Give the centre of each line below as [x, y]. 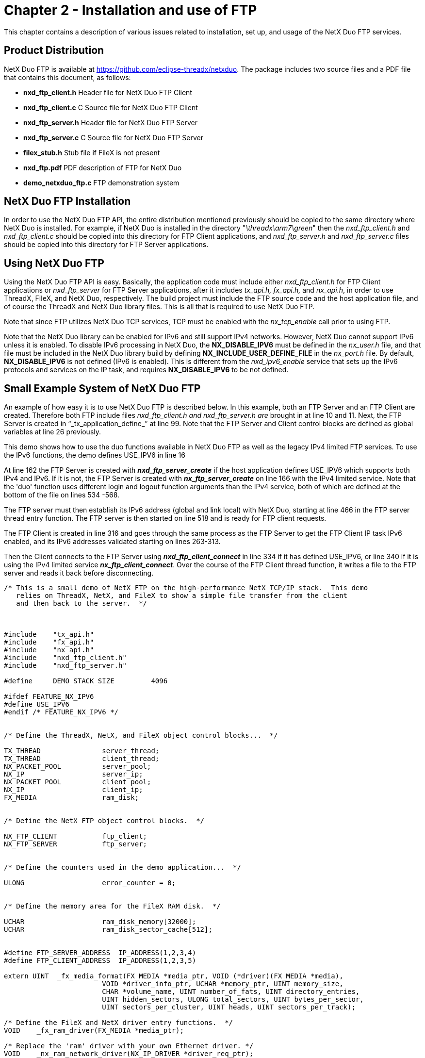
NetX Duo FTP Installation [67, 201]
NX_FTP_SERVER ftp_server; [76, 844]
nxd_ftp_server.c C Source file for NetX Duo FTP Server [113, 137]
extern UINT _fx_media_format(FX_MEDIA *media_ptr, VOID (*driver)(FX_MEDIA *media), [174, 976]
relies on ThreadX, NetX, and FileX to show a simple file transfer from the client [182, 596]
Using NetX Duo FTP [54, 263]
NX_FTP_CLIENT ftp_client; [76, 836]
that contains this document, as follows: [67, 77]
